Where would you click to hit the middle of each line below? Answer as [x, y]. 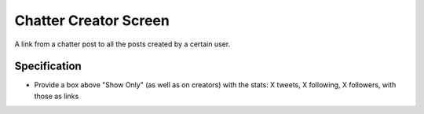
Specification [48, 66]
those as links [57, 96]
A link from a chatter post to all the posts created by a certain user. [122, 44]
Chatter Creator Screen [92, 20]
